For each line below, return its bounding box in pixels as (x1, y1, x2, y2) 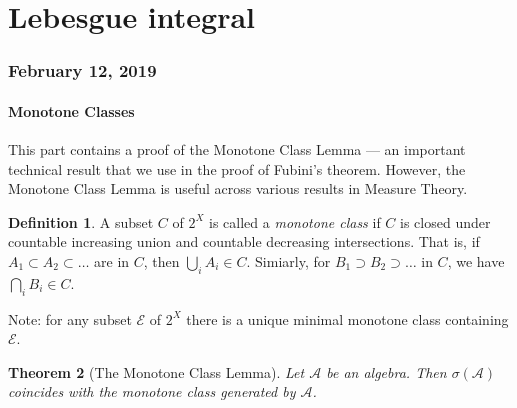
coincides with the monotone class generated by (8, 381, 296, 402)
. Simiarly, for (246, 250, 331, 271)
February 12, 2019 (8, 58, 157, 83)
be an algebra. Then (326, 361, 447, 382)
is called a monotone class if (209, 211, 381, 232)
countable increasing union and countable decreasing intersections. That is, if (8, 231, 480, 252)
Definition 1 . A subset (8, 211, 154, 232)
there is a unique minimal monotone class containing (186, 308, 509, 329)
